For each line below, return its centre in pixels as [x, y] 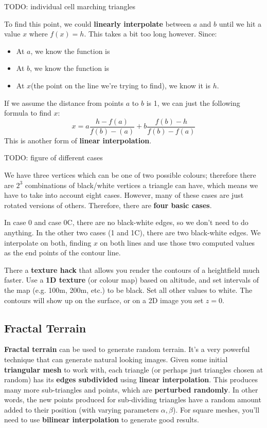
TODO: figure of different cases [54, 157]
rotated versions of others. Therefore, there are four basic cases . [108, 205]
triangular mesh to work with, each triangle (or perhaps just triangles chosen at [134, 369]
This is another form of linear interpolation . [78, 140]
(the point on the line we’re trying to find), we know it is [121, 85]
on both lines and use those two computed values [177, 242]
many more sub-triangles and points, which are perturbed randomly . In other [131, 389]
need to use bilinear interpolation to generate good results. [102, 420]
